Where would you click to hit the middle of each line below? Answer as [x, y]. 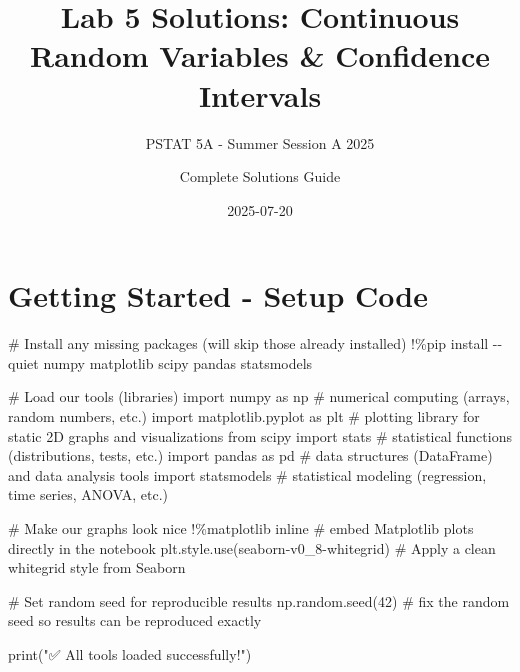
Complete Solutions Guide [260, 176]
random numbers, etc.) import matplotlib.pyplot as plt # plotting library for [244, 416]
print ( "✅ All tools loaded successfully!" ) [130, 653]
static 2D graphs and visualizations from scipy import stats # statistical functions [260, 435]
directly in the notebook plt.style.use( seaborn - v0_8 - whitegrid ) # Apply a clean [252, 547]
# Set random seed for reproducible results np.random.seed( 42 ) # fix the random [259, 600]
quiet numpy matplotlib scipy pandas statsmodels [160, 362]
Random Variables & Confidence [260, 55]
